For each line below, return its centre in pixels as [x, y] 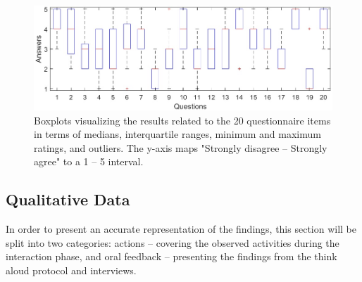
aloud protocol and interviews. [71, 270]
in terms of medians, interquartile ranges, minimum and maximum [177, 134]
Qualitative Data [68, 199]
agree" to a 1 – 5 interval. [89, 161]
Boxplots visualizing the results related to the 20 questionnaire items [182, 120]
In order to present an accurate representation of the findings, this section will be [181, 229]
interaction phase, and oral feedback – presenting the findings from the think [171, 256]
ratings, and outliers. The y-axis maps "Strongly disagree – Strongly [181, 147]
